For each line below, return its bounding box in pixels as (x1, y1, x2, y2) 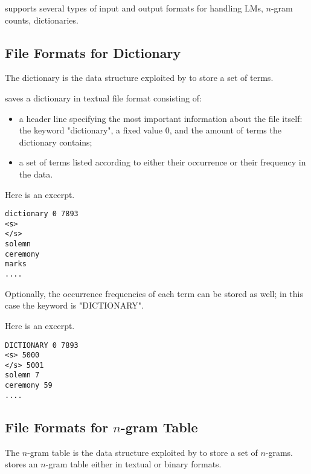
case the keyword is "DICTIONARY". (5, 299, 144, 312)
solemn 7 (5, 371, 40, 380)
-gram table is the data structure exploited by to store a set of (27, 446, 258, 458)
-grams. (265, 446, 293, 458)
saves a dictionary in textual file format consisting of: (5, 91, 202, 104)
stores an (5, 458, 38, 470)
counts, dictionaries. (5, 13, 79, 26)
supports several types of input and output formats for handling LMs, (5, 2, 263, 14)
